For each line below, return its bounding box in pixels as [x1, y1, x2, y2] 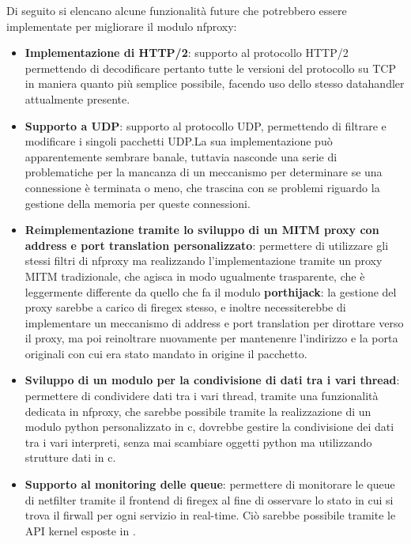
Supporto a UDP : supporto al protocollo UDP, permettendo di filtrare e [25, 117, 386, 134]
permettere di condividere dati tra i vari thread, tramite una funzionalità [25, 387, 379, 404]
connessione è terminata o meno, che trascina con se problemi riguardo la [25, 179, 380, 195]
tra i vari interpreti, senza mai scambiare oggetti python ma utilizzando [25, 433, 372, 450]
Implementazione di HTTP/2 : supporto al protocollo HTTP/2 [25, 44, 349, 61]
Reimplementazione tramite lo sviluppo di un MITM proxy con [25, 221, 379, 238]
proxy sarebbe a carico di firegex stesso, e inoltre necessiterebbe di [25, 299, 346, 315]
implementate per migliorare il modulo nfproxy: [6, 17, 237, 34]
